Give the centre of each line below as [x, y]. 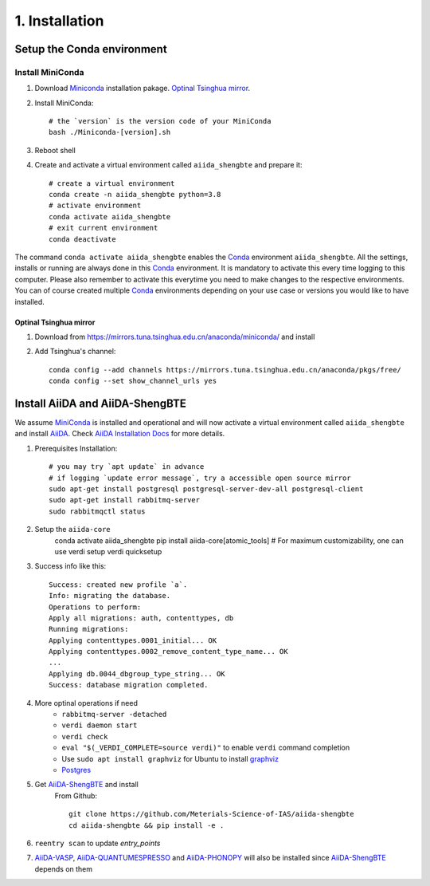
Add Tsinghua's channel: [75, 352]
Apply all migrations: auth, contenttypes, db [141, 618]
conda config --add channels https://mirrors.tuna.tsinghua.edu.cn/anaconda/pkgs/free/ [225, 370]
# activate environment [95, 206]
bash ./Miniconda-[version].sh [110, 132]
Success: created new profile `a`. [118, 585]
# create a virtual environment [112, 183]
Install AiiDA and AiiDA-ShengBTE [100, 403]
